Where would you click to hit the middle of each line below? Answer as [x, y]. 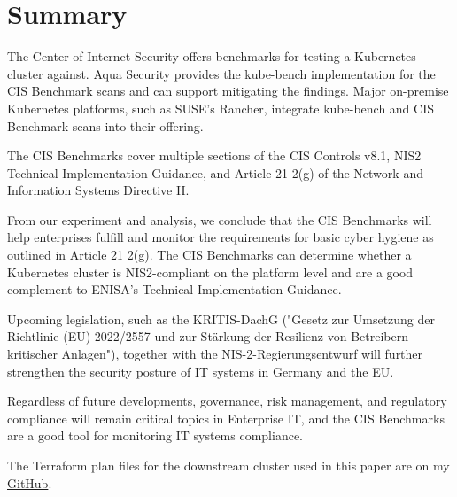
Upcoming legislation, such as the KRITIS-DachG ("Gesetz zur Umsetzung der [221, 318]
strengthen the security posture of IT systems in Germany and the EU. [201, 371]
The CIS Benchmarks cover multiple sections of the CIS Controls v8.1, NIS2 [214, 155]
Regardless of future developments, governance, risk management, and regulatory [227, 401]
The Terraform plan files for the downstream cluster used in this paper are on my [228, 465]
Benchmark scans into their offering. [105, 125]
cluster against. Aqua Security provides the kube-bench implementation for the [221, 73]
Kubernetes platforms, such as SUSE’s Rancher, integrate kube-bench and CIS [221, 108]
